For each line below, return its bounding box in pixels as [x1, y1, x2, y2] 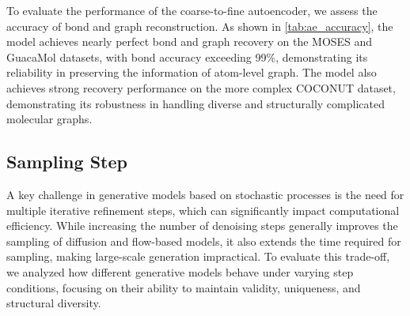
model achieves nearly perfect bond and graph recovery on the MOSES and [6, 33, 373, 50]
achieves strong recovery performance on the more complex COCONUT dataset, [6, 79, 396, 96]
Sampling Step [6, 149, 127, 174]
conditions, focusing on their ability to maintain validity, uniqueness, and [6, 279, 361, 295]
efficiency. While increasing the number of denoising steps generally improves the [6, 217, 398, 234]
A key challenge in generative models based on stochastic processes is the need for [6, 186, 404, 202]
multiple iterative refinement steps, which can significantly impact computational [6, 201, 400, 218]
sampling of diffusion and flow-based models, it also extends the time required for [6, 232, 401, 249]
